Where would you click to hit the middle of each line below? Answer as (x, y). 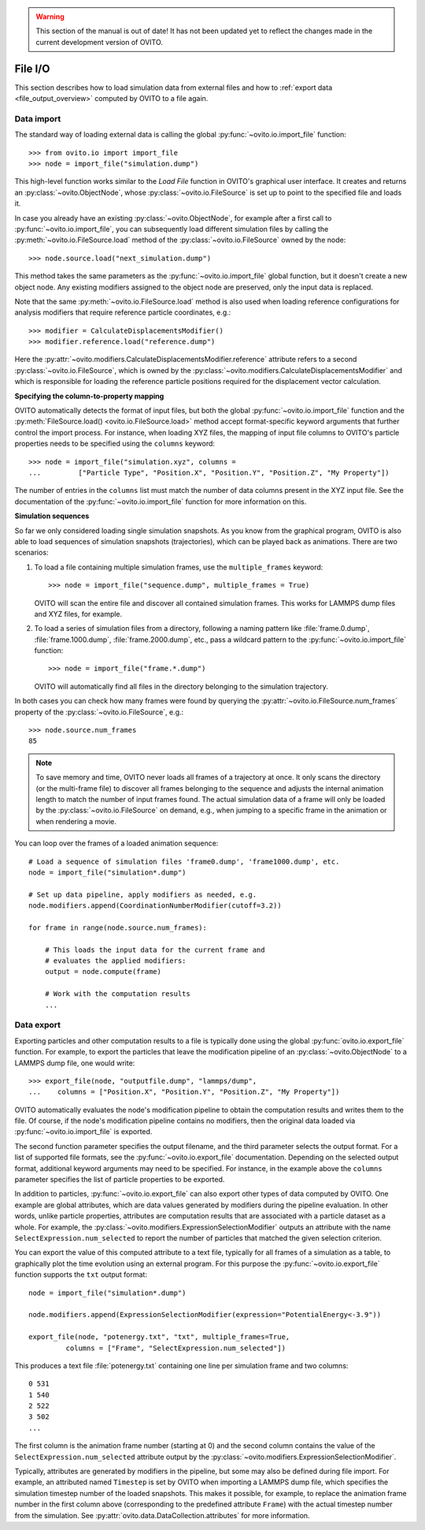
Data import (38, 118)
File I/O (32, 68)
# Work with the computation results (117, 994)
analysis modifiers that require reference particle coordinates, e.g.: (123, 312)
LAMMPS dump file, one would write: (75, 1063)
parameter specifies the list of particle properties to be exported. (120, 1180)
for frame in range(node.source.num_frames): (118, 927)
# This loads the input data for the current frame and (155, 950)
